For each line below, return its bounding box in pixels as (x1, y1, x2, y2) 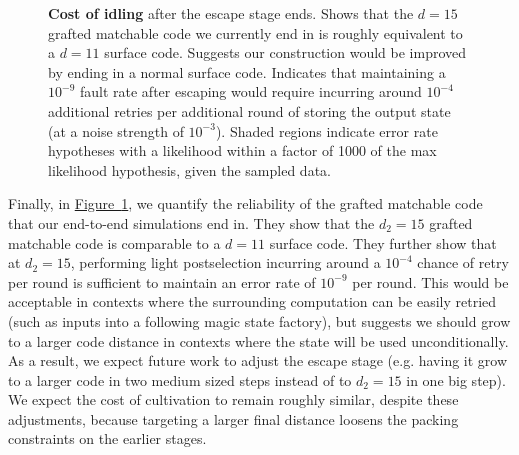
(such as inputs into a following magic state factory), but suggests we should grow (8, 310, 511, 331)
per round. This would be (352, 271, 509, 292)
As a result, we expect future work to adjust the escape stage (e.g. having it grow (8, 350, 508, 371)
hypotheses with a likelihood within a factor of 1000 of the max (48, 140, 437, 161)
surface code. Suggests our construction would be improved (104, 42, 467, 63)
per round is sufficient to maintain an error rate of (8, 271, 316, 292)
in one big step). (406, 369, 506, 390)
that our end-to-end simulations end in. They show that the (8, 212, 375, 233)
